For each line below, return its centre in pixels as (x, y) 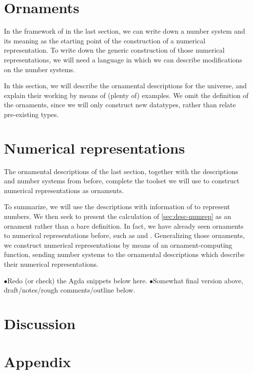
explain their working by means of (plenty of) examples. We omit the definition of (126, 95)
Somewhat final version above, (198, 280)
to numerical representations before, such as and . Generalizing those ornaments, (124, 235)
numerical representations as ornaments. (64, 190)
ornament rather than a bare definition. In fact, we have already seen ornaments (124, 226)
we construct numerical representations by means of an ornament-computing (118, 245)
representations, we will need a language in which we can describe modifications (123, 59)
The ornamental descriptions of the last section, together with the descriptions (121, 171)
